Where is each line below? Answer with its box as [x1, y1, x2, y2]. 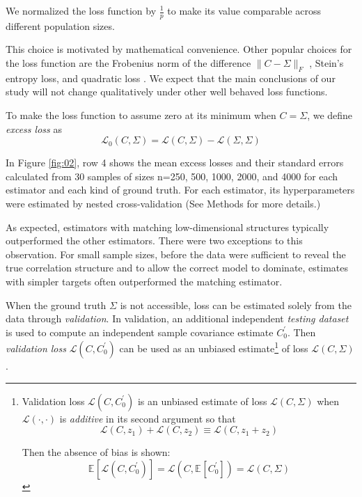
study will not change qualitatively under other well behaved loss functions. [6, 84, 328, 99]
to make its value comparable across [167, 3, 322, 17]
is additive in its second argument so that [59, 411, 236, 425]
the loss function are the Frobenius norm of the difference [6, 56, 251, 70]
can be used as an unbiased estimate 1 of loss [119, 339, 308, 355]
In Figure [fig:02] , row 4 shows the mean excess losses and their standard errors [6, 155, 344, 170]
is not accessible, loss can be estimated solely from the [120, 297, 352, 312]
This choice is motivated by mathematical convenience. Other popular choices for [6, 42, 352, 56]
